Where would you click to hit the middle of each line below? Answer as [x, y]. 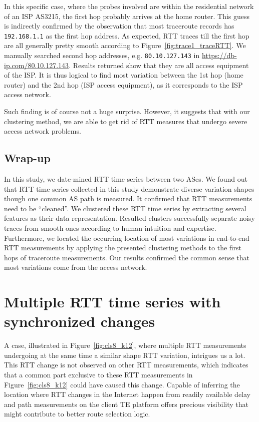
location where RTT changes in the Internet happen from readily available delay [127, 394]
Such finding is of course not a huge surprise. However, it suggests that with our [127, 111]
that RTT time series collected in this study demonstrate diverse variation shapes [129, 188]
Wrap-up [27, 158]
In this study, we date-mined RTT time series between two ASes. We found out [126, 179]
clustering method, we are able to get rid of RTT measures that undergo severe [126, 121]
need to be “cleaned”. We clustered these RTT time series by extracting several [125, 208]
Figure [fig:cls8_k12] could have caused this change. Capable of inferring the [122, 384]
